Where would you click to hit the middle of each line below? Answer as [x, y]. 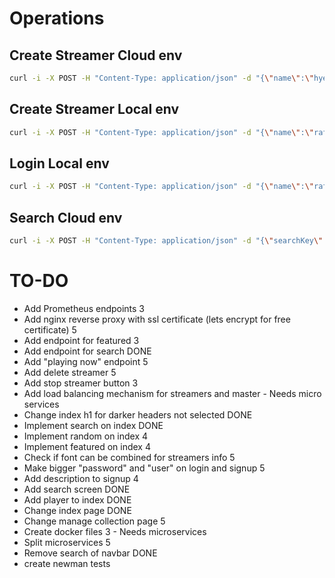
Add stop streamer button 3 [81, 383]
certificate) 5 [50, 329]
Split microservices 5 [67, 542]
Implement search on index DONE [93, 425]
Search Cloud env [66, 217]
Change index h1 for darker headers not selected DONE [138, 414]
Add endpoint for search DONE [87, 351]
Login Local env [59, 163]
